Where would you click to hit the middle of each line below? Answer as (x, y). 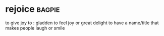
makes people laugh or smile (35, 28)
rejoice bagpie (33, 9)
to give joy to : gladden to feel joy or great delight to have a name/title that (82, 23)
